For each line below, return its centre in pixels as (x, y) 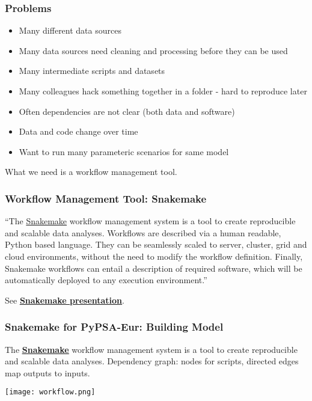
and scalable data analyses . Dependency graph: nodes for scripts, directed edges (152, 361)
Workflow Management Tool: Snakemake (106, 198)
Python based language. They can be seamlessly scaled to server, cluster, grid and (156, 244)
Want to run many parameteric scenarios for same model (124, 151)
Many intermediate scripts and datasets (92, 71)
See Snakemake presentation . (65, 300)
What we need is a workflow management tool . (91, 172)
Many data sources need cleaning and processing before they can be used (153, 50)
